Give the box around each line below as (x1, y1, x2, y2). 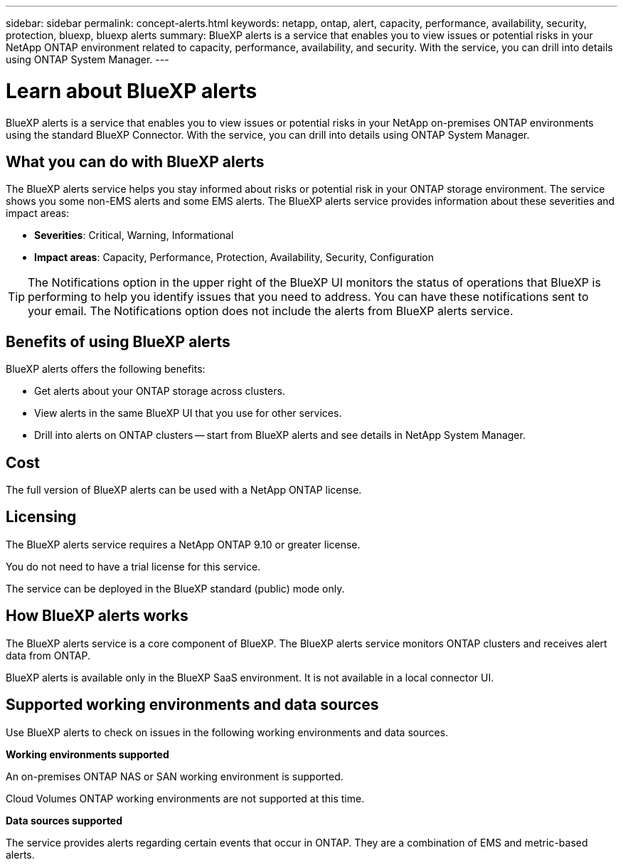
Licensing (6, 508, 77, 526)
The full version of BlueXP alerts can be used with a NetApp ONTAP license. (6, 484, 362, 497)
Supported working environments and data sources (6, 696, 379, 714)
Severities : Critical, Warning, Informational (34, 229, 234, 242)
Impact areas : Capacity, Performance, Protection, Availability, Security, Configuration (34, 251, 435, 264)
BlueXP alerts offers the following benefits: (6, 363, 206, 376)
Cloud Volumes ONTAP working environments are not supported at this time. (6, 792, 365, 805)
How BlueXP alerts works (6, 607, 188, 625)
